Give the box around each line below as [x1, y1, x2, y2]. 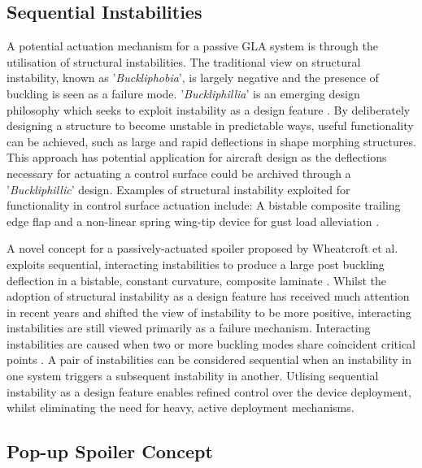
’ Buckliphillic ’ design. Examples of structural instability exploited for [7, 180, 350, 197]
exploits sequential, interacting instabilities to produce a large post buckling [7, 255, 385, 272]
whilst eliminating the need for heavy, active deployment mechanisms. [7, 399, 355, 416]
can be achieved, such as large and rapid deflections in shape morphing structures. [7, 132, 416, 149]
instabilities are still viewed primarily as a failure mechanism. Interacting [7, 319, 371, 336]
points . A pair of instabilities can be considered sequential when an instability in [7, 351, 411, 368]
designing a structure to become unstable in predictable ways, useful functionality [7, 117, 414, 134]
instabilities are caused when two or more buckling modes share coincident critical [7, 335, 415, 352]
